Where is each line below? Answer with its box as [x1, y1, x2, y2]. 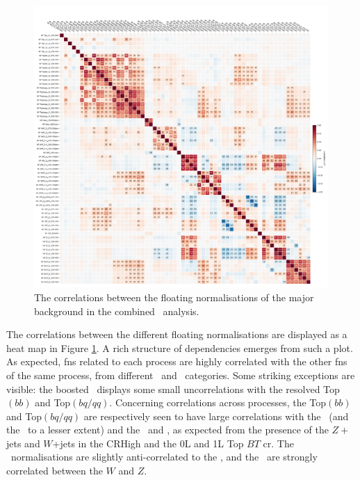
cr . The [263, 435, 294, 450]
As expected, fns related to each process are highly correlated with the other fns [6, 354, 347, 369]
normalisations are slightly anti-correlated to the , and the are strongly [10, 449, 318, 464]
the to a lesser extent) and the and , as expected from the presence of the [6, 422, 329, 437]
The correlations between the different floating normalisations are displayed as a [6, 327, 347, 342]
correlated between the [6, 463, 103, 478]
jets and [6, 435, 40, 450]
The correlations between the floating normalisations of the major [34, 289, 314, 304]
